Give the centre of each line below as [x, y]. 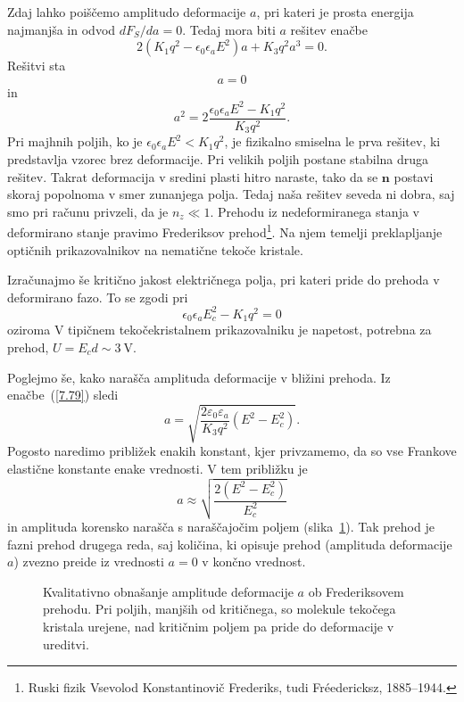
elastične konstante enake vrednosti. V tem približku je [157, 468]
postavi [414, 176]
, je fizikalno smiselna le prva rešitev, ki [332, 141]
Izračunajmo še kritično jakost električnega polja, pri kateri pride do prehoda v [224, 280]
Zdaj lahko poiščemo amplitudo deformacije [127, 12]
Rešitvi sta [37, 66]
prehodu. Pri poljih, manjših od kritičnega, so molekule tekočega [220, 609]
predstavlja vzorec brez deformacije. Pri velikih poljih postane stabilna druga [218, 158]
